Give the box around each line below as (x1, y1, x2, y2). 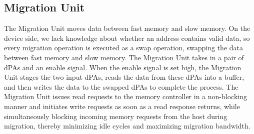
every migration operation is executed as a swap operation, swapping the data (4, 42, 243, 53)
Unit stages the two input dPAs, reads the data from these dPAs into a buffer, (4, 72, 244, 82)
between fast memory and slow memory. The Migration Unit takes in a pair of (4, 52, 244, 62)
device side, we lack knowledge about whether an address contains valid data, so (4, 32, 250, 43)
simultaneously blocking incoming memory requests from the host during (4, 111, 227, 121)
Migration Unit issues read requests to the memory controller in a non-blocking (4, 91, 247, 102)
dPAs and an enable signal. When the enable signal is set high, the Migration (4, 62, 241, 72)
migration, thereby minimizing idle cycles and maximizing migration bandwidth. (4, 121, 250, 131)
